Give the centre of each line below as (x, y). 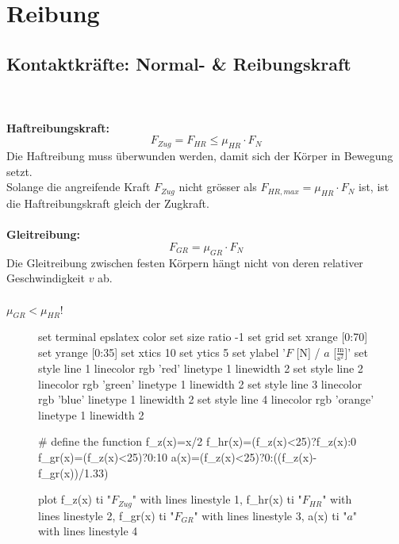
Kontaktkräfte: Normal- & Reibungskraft (179, 63)
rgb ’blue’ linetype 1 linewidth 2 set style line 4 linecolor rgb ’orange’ (206, 399)
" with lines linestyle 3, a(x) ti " (270, 515)
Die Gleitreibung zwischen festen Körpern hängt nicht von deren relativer (185, 262)
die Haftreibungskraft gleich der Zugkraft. (108, 203)
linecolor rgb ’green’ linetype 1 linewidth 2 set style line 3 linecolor (200, 383)
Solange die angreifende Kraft (79, 187)
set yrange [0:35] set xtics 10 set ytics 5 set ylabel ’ (162, 352)
